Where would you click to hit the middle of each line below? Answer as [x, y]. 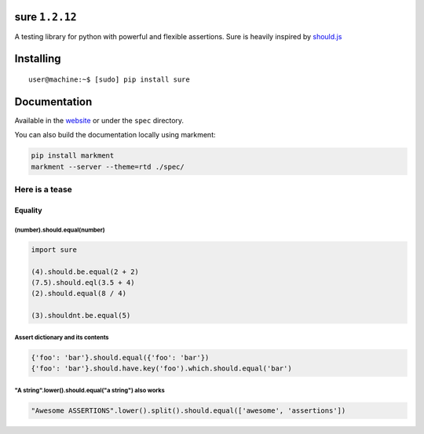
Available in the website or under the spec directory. [99, 120]
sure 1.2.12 [46, 17]
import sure [54, 250]
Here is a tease [43, 189]
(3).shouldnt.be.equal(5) [81, 315]
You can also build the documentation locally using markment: [115, 135]
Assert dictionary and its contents [62, 337]
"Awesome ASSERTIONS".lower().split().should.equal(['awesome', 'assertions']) [188, 410]
